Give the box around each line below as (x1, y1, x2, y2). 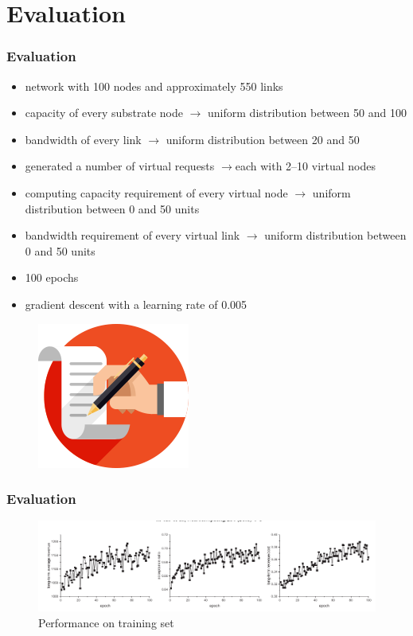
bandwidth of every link (25, 131, 142, 147)
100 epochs (25, 269, 79, 286)
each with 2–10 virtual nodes (235, 158, 376, 174)
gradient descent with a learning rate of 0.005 (25, 295, 247, 312)
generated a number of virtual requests (25, 158, 215, 174)
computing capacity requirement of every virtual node (25, 184, 288, 201)
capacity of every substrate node (25, 104, 183, 121)
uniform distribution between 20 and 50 (166, 131, 360, 147)
